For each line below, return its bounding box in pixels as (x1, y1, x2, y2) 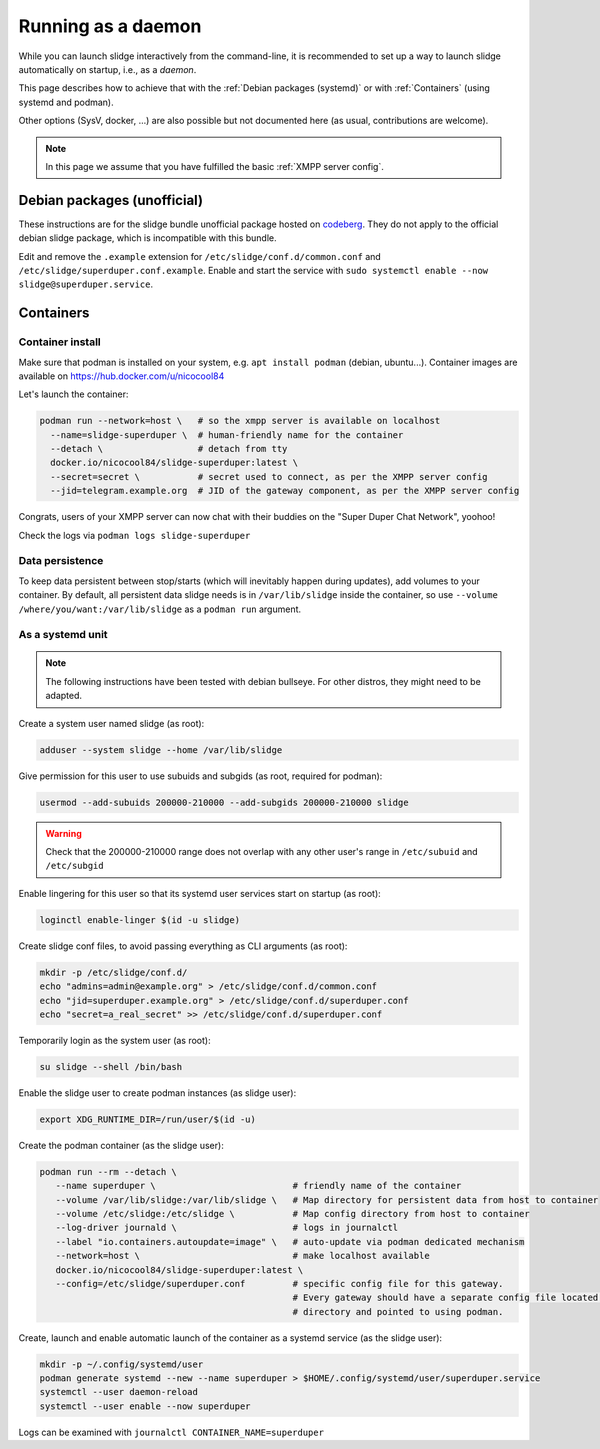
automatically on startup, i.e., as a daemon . (18, 63, 197, 75)
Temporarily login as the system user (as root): (18, 1034, 211, 1046)
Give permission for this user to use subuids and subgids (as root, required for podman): (18, 770, 383, 782)
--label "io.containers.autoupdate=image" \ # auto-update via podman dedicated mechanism (55, 1236, 525, 1247)
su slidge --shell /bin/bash (39, 1061, 183, 1072)
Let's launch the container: (18, 388, 129, 400)
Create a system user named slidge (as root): (18, 717, 205, 729)
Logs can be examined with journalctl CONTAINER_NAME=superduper (18, 1426, 325, 1438)
